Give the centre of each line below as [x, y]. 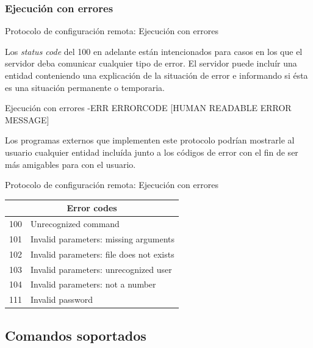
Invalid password [62, 299]
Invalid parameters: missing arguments [103, 238]
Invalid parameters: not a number [93, 284]
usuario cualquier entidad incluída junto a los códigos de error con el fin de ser [152, 152]
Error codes [92, 208]
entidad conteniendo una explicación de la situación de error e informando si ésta [156, 75]
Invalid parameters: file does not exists [103, 254]
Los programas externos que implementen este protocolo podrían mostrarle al [150, 140]
